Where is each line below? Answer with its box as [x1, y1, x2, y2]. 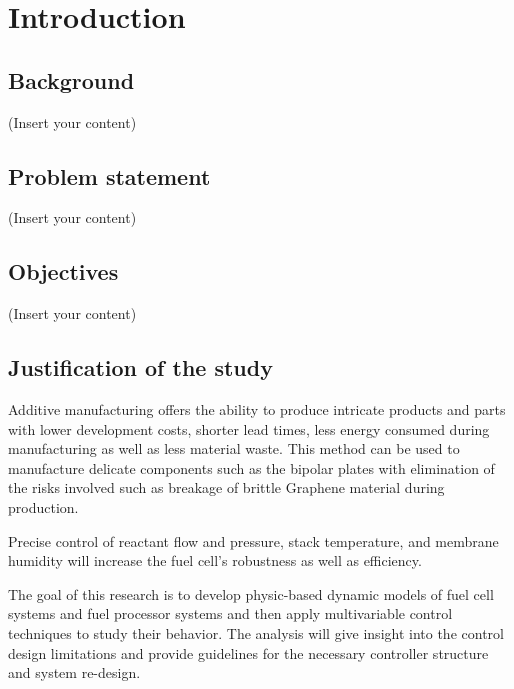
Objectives [8, 256, 119, 287]
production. [8, 496, 79, 517]
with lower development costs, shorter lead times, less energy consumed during [8, 418, 490, 439]
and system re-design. [8, 662, 141, 683]
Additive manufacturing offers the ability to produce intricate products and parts [8, 398, 506, 419]
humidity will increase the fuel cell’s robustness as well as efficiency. [8, 550, 422, 571]
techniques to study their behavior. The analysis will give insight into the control [8, 622, 504, 643]
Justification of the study [8, 352, 273, 383]
